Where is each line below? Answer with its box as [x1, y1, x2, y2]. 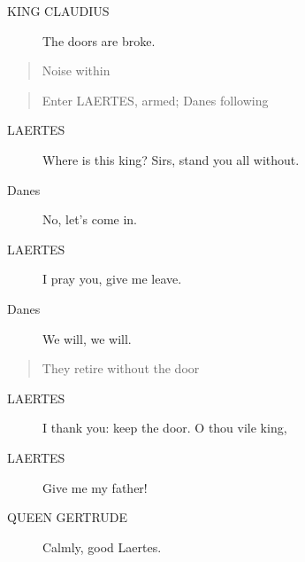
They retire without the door [42, 359, 200, 378]
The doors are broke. [42, 31, 156, 50]
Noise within [42, 61, 111, 80]
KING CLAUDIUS [7, 2, 110, 20]
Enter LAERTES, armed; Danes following [42, 90, 269, 109]
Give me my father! [42, 478, 148, 496]
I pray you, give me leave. [42, 269, 182, 288]
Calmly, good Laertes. [42, 537, 162, 556]
